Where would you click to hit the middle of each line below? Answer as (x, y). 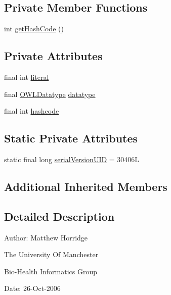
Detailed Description (59, 216)
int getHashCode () (34, 29)
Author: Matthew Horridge (46, 237)
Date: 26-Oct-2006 (32, 288)
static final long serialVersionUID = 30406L (72, 159)
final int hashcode (32, 111)
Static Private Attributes (71, 138)
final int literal (27, 77)
